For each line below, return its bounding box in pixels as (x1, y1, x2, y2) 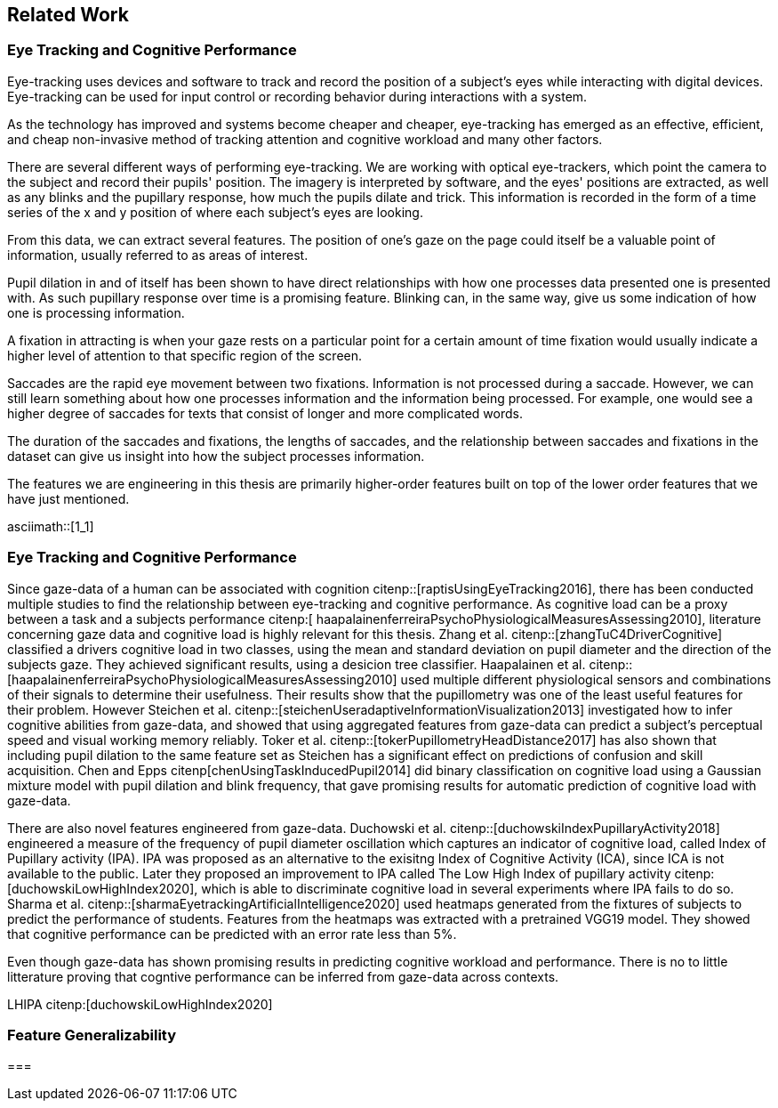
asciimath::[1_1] (7, 518, 94, 534)
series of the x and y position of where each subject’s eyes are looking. (7, 204, 423, 220)
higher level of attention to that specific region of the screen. (7, 347, 363, 363)
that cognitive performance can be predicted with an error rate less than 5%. (7, 926, 457, 942)
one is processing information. (7, 304, 185, 320)
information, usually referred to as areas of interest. (7, 247, 309, 263)
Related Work (7, 4, 129, 26)
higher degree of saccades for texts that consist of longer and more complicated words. (7, 405, 524, 421)
